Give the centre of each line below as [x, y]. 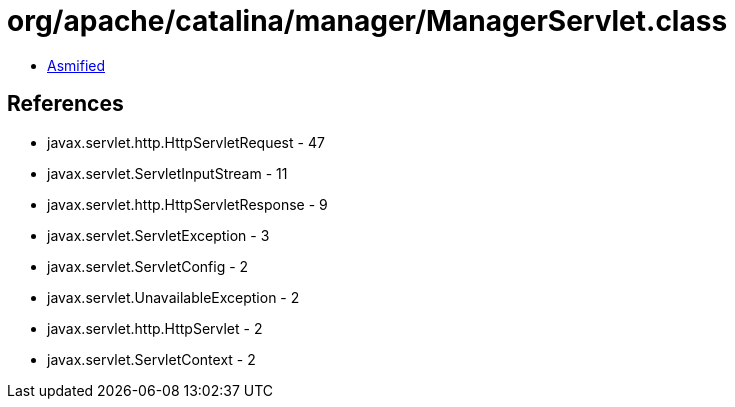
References [65, 104]
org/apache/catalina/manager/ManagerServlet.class [367, 21]
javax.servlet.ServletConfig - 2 [148, 266]
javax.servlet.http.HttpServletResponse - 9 [187, 204]
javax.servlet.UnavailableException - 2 [173, 297]
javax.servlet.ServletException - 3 [158, 235]
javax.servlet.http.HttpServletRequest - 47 [186, 142]
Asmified [76, 65]
